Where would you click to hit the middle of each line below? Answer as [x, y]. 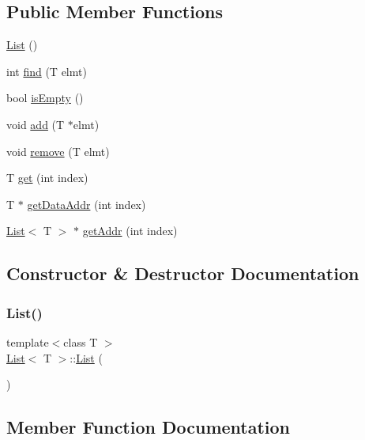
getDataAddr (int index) [87, 204]
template [28, 341]
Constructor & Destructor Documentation [183, 273]
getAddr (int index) [130, 231]
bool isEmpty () [45, 98]
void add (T [36, 124]
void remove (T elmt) [58, 151]
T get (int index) [47, 178]
